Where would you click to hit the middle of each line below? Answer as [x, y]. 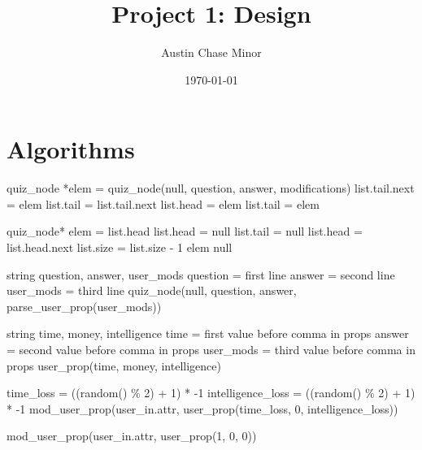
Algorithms [71, 149]
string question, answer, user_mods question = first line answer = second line [201, 274]
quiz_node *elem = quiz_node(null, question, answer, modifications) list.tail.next [211, 188]
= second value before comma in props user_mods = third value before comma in [211, 349]
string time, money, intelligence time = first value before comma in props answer [208, 333]
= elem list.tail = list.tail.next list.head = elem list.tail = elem [163, 203]
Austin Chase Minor [211, 52]
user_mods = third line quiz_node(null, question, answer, [152, 290]
